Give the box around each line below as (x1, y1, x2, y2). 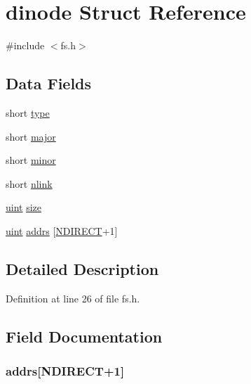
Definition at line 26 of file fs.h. (6, 290, 140, 305)
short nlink (6, 176, 53, 191)
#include (6, 38, 45, 53)
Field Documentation (6, 325, 163, 347)
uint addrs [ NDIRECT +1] (6, 223, 118, 238)
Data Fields (6, 72, 92, 94)
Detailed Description (6, 257, 159, 279)
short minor (6, 153, 56, 167)
